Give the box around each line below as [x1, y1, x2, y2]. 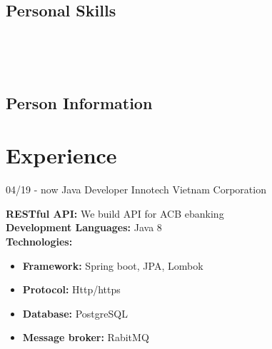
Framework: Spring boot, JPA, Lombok [22, 258, 203, 273]
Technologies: [6, 234, 73, 249]
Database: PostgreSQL [22, 305, 128, 320]
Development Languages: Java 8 [6, 220, 162, 235]
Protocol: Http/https [22, 282, 121, 297]
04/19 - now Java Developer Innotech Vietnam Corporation [6, 182, 266, 197]
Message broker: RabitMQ [22, 330, 149, 345]
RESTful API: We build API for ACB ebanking [6, 206, 224, 221]
